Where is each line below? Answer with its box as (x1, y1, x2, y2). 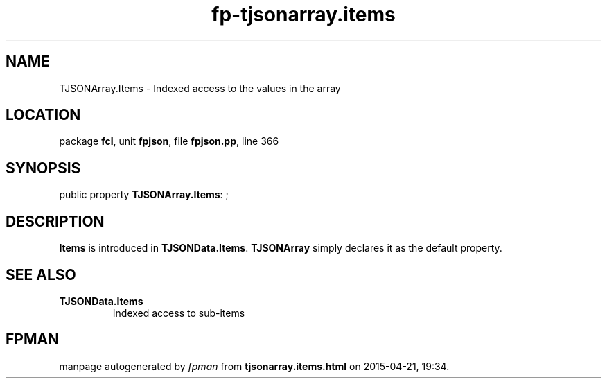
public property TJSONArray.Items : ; (59, 189, 229, 201)
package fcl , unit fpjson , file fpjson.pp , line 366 (59, 135, 279, 148)
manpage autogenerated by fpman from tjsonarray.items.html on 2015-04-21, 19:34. (59, 360, 450, 372)
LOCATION (6, 106, 81, 124)
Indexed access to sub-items (112, 306, 245, 319)
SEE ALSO (6, 265, 76, 283)
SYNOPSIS (6, 159, 81, 177)
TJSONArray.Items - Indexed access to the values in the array (59, 82, 341, 94)
